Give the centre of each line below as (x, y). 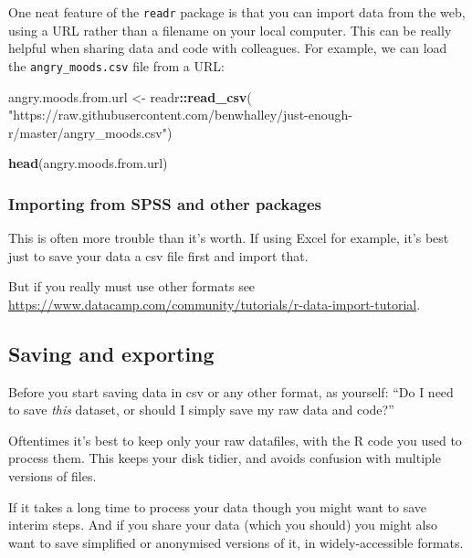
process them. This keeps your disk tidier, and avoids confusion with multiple (225, 458)
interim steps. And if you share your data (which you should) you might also (223, 525)
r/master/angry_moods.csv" (88, 132)
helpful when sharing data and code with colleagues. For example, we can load (228, 48)
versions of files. (52, 476)
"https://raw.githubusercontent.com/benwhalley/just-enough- (180, 115)
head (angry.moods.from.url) (88, 163)
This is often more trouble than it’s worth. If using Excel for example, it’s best (229, 238)
